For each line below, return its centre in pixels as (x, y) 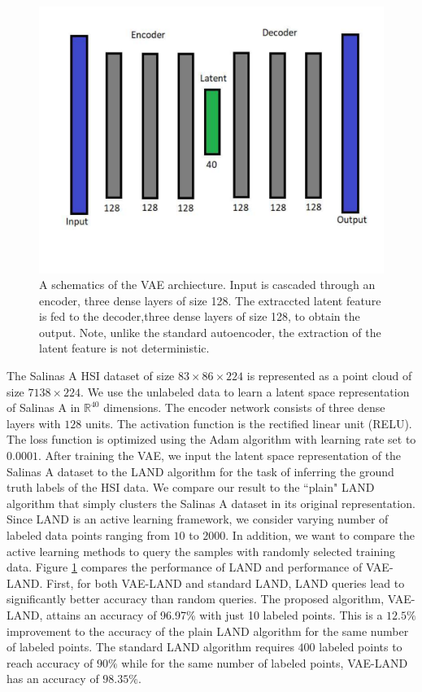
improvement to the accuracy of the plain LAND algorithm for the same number (208, 631)
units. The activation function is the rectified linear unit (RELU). (248, 423)
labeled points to (361, 647)
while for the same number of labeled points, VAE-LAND (265, 662)
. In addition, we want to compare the (320, 535)
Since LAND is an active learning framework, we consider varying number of (198, 519)
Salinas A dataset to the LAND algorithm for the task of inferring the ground (200, 471)
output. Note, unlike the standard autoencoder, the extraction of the (210, 332)
